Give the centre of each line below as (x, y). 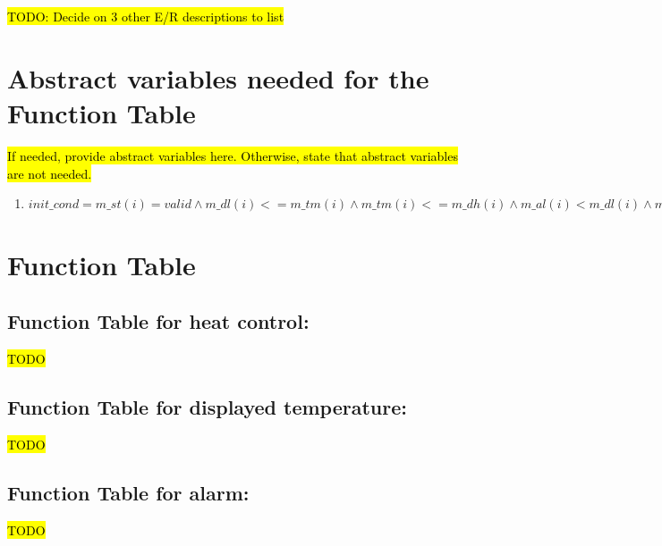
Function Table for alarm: (128, 493)
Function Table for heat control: (158, 321)
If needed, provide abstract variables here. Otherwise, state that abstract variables (233, 155)
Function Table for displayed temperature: (207, 407)
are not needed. (50, 173)
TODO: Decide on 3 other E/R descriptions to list (146, 16)
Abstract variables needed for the (218, 77)
